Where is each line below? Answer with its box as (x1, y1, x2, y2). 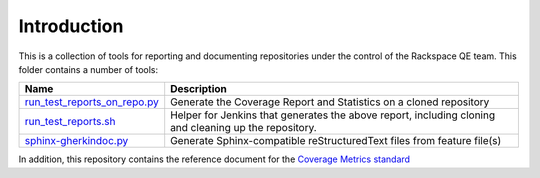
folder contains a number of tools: (18, 63, 159, 75)
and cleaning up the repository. (170, 121, 317, 135)
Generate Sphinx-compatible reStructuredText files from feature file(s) (170, 134, 502, 148)
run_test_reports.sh (24, 115, 116, 129)
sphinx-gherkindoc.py (24, 134, 129, 148)
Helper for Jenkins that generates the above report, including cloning (170, 108, 495, 122)
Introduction (18, 15, 124, 37)
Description (170, 82, 227, 96)
